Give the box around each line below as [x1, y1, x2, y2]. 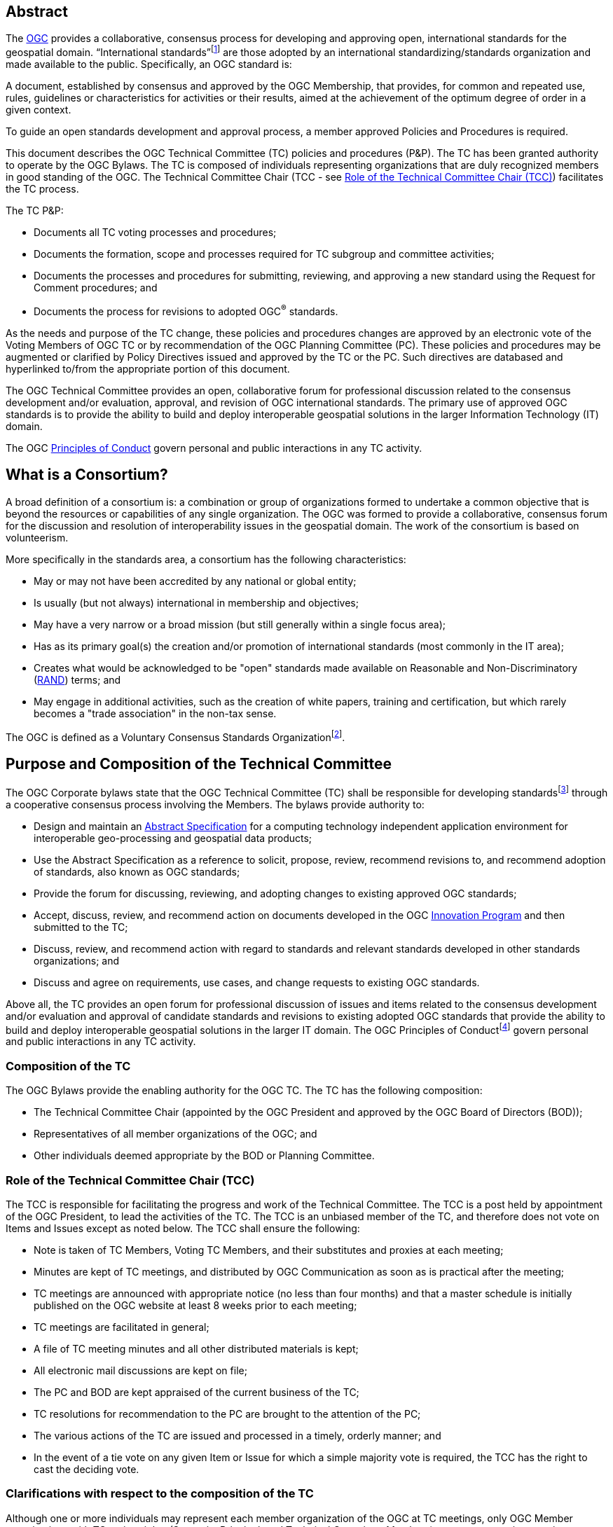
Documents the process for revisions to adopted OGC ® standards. [34, 303, 338, 317]
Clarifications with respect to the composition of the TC [6, 1486, 314, 1501]
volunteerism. [6, 531, 69, 544]
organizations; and [34, 954, 120, 967]
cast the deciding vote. [34, 1463, 139, 1475]
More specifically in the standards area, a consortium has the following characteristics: [6, 553, 406, 565]
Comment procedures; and [34, 282, 158, 294]
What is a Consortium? [6, 466, 168, 484]
